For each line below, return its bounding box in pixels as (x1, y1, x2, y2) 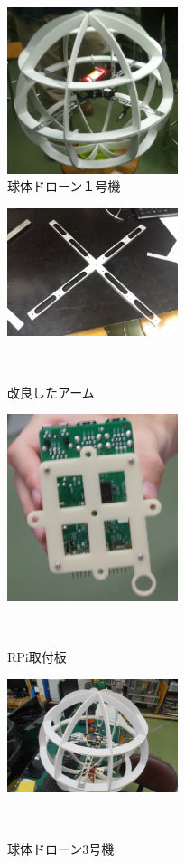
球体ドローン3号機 (7, 839, 115, 858)
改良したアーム (7, 382, 95, 401)
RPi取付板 (7, 647, 67, 666)
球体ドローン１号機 (7, 177, 121, 196)
